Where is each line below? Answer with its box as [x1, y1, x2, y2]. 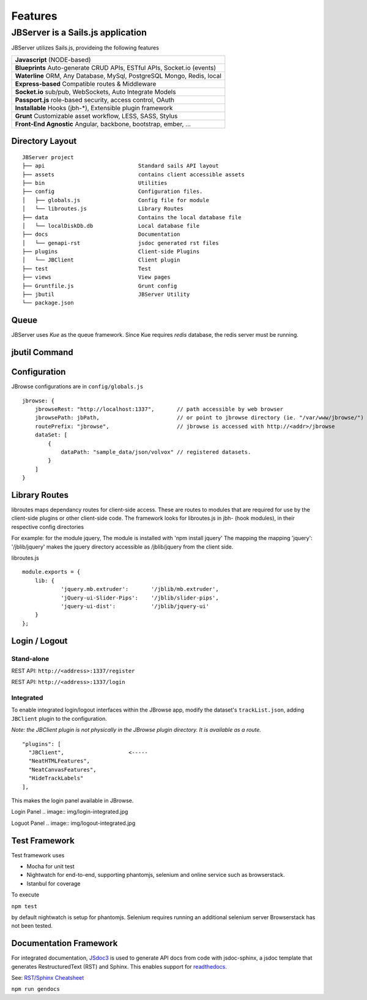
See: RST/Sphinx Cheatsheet [11, 974, 84, 982]
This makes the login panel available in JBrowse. [11, 797, 134, 804]
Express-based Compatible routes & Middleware [15, 80, 157, 88]
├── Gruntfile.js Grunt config [22, 282, 177, 289]
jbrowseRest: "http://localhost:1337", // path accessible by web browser [34, 406, 284, 413]
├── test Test [22, 265, 152, 272]
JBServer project [22, 154, 74, 160]
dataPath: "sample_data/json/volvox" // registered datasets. [61, 449, 251, 456]
